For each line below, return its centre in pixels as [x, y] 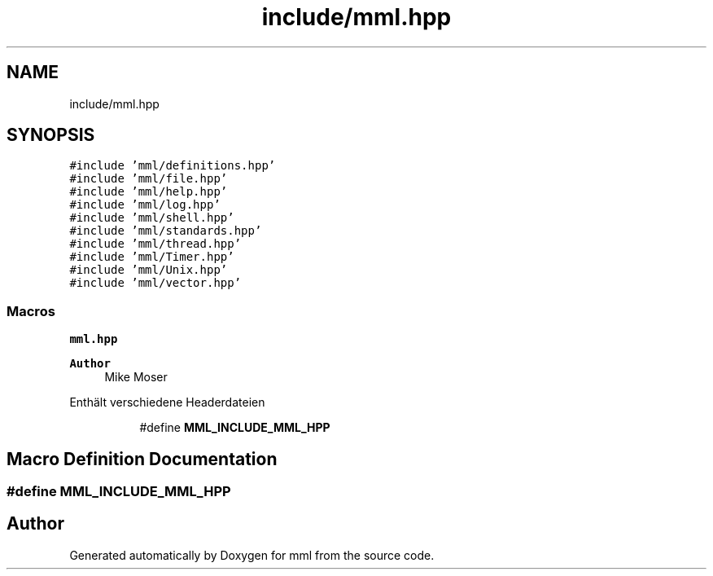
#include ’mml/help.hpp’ [149, 192]
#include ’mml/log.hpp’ [145, 205]
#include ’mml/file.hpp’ [149, 179]
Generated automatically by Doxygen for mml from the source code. [252, 555]
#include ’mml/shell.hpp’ [152, 218]
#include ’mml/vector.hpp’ [155, 283]
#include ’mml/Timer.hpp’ [152, 257]
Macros [31, 311]
